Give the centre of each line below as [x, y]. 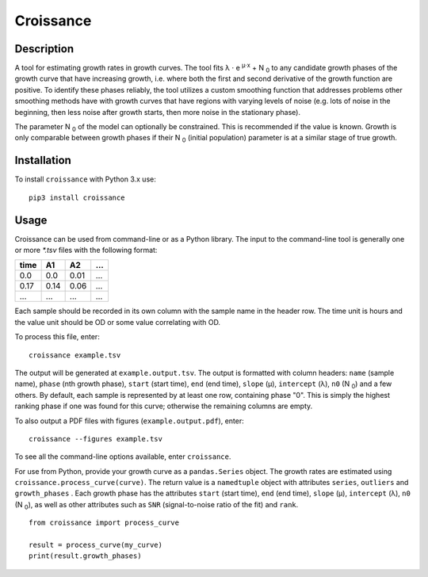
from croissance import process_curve [104, 523]
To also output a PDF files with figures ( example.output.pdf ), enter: [130, 421]
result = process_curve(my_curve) [96, 545]
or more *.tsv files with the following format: [86, 250]
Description [44, 49]
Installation [43, 160]
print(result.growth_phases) [85, 556]
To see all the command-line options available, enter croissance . [123, 457]
